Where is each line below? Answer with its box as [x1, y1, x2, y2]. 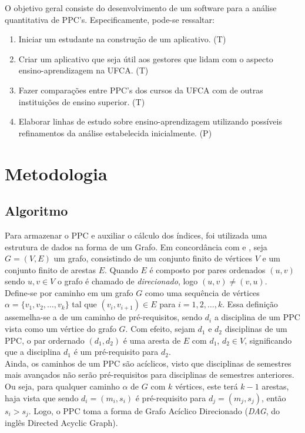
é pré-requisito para [135, 391, 206, 404]
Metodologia [5, 161, 108, 185]
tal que [72, 298, 97, 310]
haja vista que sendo [5, 391, 79, 404]
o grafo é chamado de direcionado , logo [57, 275, 198, 287]
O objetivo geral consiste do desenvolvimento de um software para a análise [5, 2, 277, 14]
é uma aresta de [123, 334, 181, 346]
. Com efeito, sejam [125, 323, 195, 335]
